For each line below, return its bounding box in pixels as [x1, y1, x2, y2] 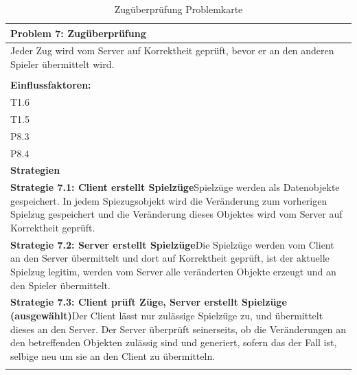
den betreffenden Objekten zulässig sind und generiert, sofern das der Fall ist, [10, 335, 337, 350]
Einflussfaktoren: [10, 78, 91, 92]
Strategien [10, 163, 60, 177]
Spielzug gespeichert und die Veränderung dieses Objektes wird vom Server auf [10, 207, 343, 221]
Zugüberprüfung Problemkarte [114, 2, 243, 16]
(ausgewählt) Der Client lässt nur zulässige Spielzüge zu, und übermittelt [10, 308, 323, 323]
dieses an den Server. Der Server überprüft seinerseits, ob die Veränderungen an [10, 321, 347, 336]
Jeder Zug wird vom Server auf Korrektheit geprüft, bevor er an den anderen [10, 43, 334, 58]
